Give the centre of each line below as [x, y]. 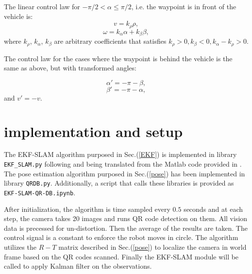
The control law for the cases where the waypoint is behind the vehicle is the [118, 58]
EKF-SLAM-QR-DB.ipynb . [40, 192]
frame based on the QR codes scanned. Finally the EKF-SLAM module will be [121, 256]
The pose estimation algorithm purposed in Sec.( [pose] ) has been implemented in [125, 173]
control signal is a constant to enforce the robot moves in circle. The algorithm [121, 237]
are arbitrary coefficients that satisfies [110, 41]
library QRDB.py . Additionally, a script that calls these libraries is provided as [119, 183]
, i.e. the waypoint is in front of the [184, 6]
